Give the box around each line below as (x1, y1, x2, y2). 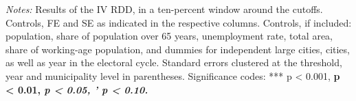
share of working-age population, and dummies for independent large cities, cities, (5, 42, 350, 56)
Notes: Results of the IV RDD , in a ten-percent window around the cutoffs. (5, 2, 323, 16)
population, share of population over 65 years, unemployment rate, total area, (5, 29, 333, 43)
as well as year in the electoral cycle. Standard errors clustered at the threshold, (5, 55, 342, 70)
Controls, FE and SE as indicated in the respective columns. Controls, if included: (5, 15, 352, 29)
